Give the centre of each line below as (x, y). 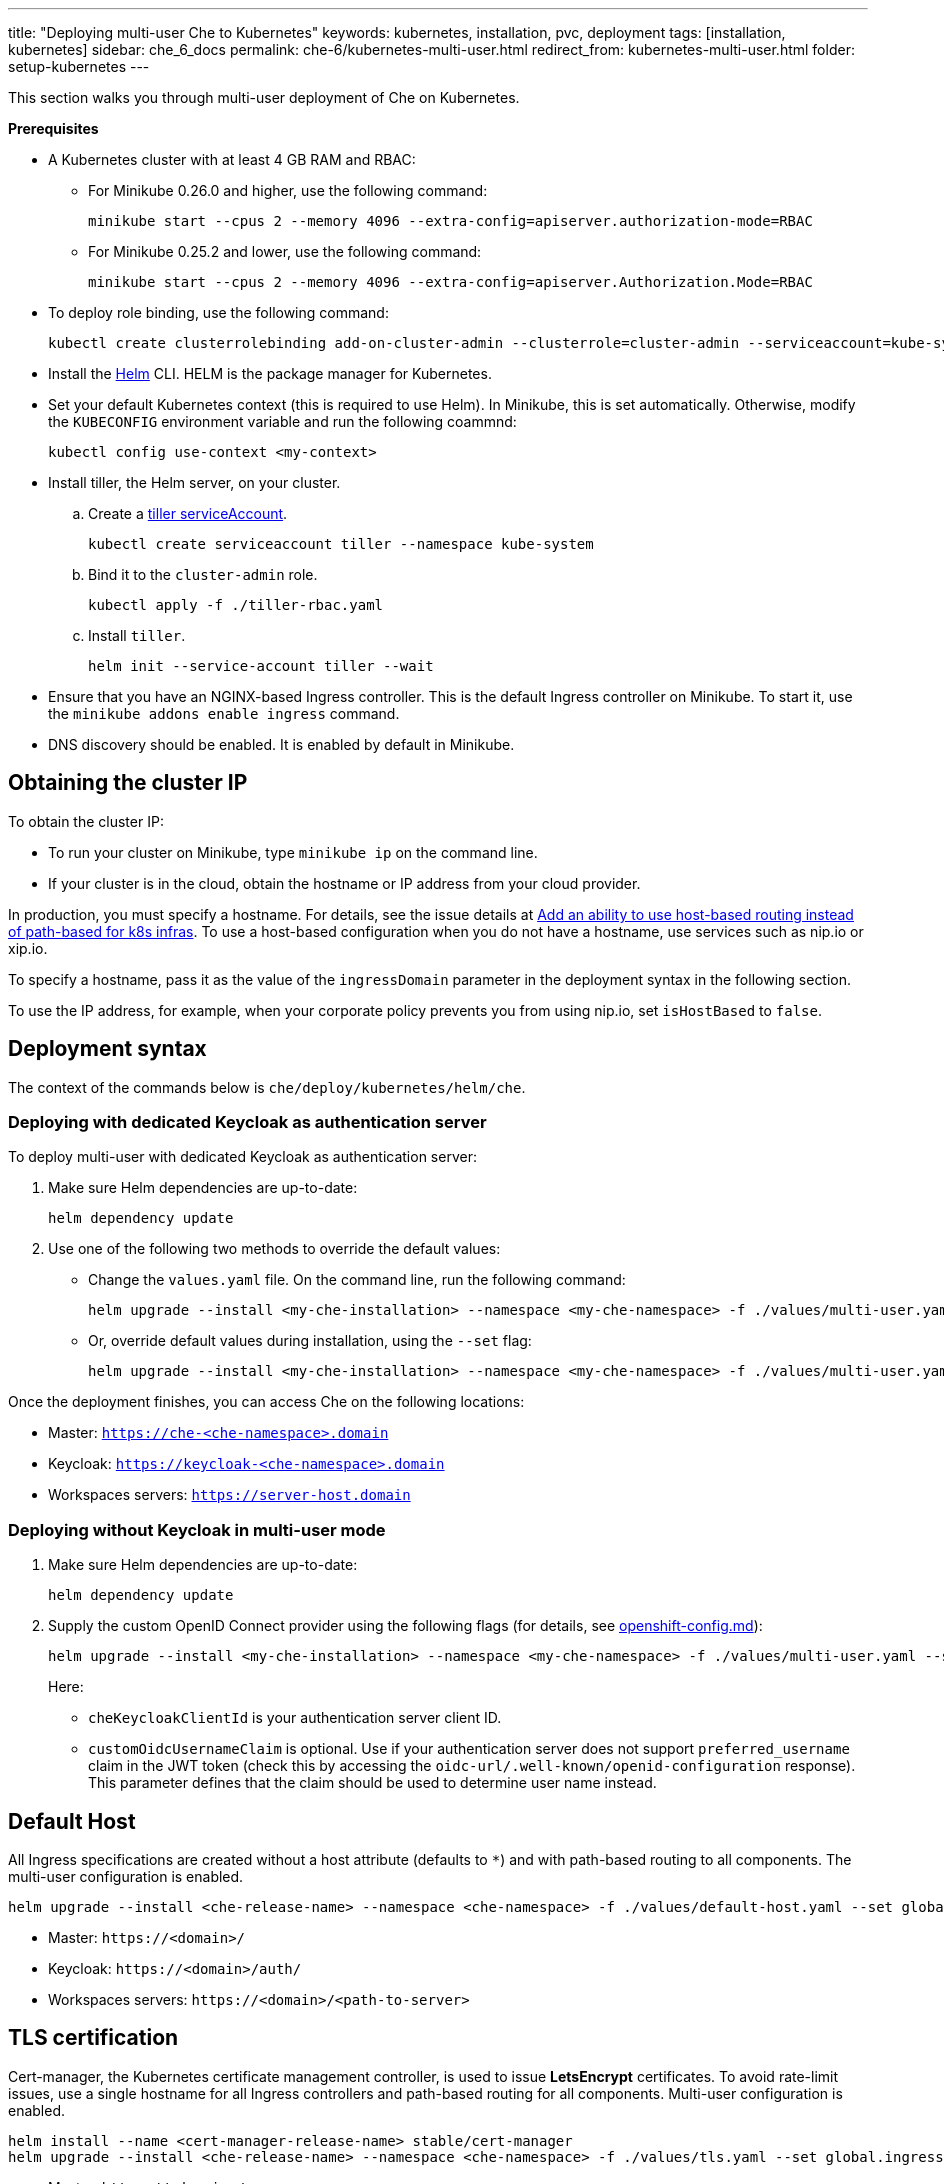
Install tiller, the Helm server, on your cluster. (194, 482)
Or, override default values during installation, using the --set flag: (310, 1341)
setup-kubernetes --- (79, 66)
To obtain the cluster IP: (86, 821)
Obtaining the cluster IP (128, 783)
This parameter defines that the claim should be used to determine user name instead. (372, 1783)
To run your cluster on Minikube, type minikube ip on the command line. (293, 852)
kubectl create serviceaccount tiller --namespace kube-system (341, 544)
